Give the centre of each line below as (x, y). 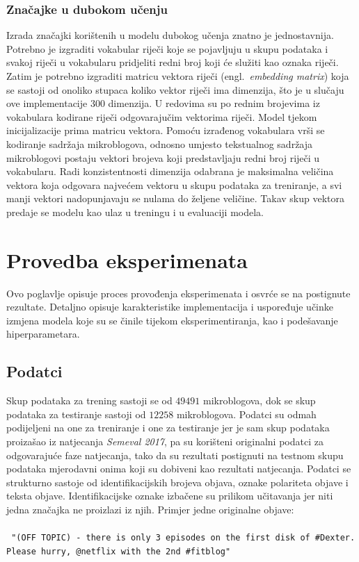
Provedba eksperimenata (127, 259)
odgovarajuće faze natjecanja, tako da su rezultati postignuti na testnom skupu (175, 455)
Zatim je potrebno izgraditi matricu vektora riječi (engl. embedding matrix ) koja (178, 76)
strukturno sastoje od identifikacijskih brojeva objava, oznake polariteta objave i (177, 482)
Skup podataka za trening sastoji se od (89, 400)
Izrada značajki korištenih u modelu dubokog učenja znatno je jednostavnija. (170, 35)
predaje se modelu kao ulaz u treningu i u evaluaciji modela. (135, 212)
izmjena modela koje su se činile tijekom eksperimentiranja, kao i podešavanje (172, 320)
